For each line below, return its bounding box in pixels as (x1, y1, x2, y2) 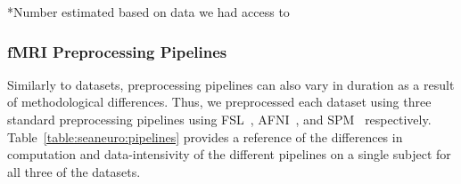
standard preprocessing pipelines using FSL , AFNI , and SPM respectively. (7, 110, 432, 128)
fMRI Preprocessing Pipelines (7, 40, 227, 62)
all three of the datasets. (7, 162, 141, 180)
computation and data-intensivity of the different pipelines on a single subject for (7, 145, 451, 164)
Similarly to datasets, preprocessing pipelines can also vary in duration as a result (7, 75, 455, 93)
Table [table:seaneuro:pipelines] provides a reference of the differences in (7, 127, 403, 146)
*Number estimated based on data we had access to (7, 3, 290, 20)
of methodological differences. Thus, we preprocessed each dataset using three (7, 92, 432, 111)
